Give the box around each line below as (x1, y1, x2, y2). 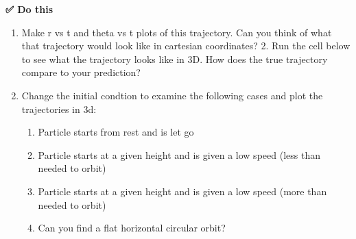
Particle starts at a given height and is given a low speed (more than (38, 184, 327, 198)
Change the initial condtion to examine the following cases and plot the (21, 88, 323, 102)
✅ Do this (5, 2, 53, 16)
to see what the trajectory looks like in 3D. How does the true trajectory (21, 51, 328, 66)
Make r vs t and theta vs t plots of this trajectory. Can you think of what (21, 25, 332, 39)
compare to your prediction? (21, 65, 141, 79)
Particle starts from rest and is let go (38, 125, 194, 139)
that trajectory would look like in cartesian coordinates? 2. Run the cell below (21, 38, 351, 53)
